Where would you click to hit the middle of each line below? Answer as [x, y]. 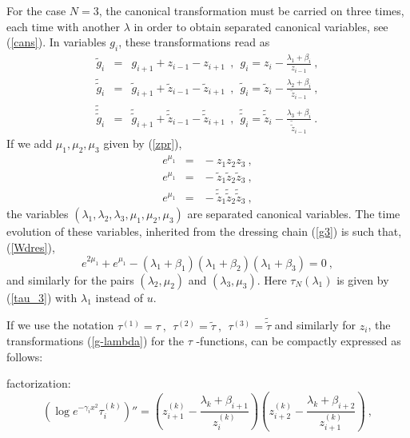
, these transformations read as [194, 42]
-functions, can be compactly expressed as [299, 341]
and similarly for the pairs [70, 279]
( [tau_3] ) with [42, 297]
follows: [25, 356]
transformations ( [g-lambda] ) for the [95, 341]
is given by [363, 279]
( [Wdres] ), [31, 247]
